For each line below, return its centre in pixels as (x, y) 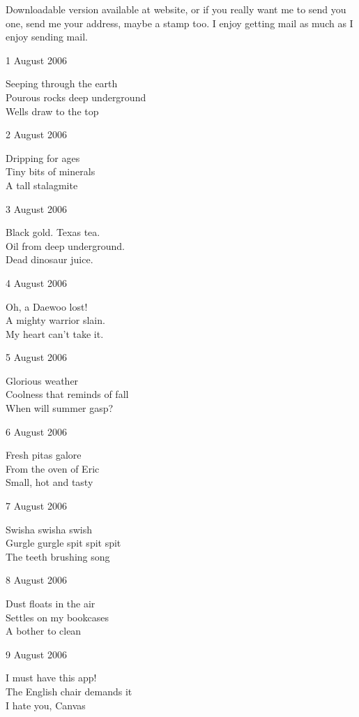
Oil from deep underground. (65, 245)
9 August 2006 (36, 654)
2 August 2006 (36, 134)
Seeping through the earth (62, 83)
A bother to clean (44, 631)
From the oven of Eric (53, 468)
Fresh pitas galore (44, 455)
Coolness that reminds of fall (67, 394)
